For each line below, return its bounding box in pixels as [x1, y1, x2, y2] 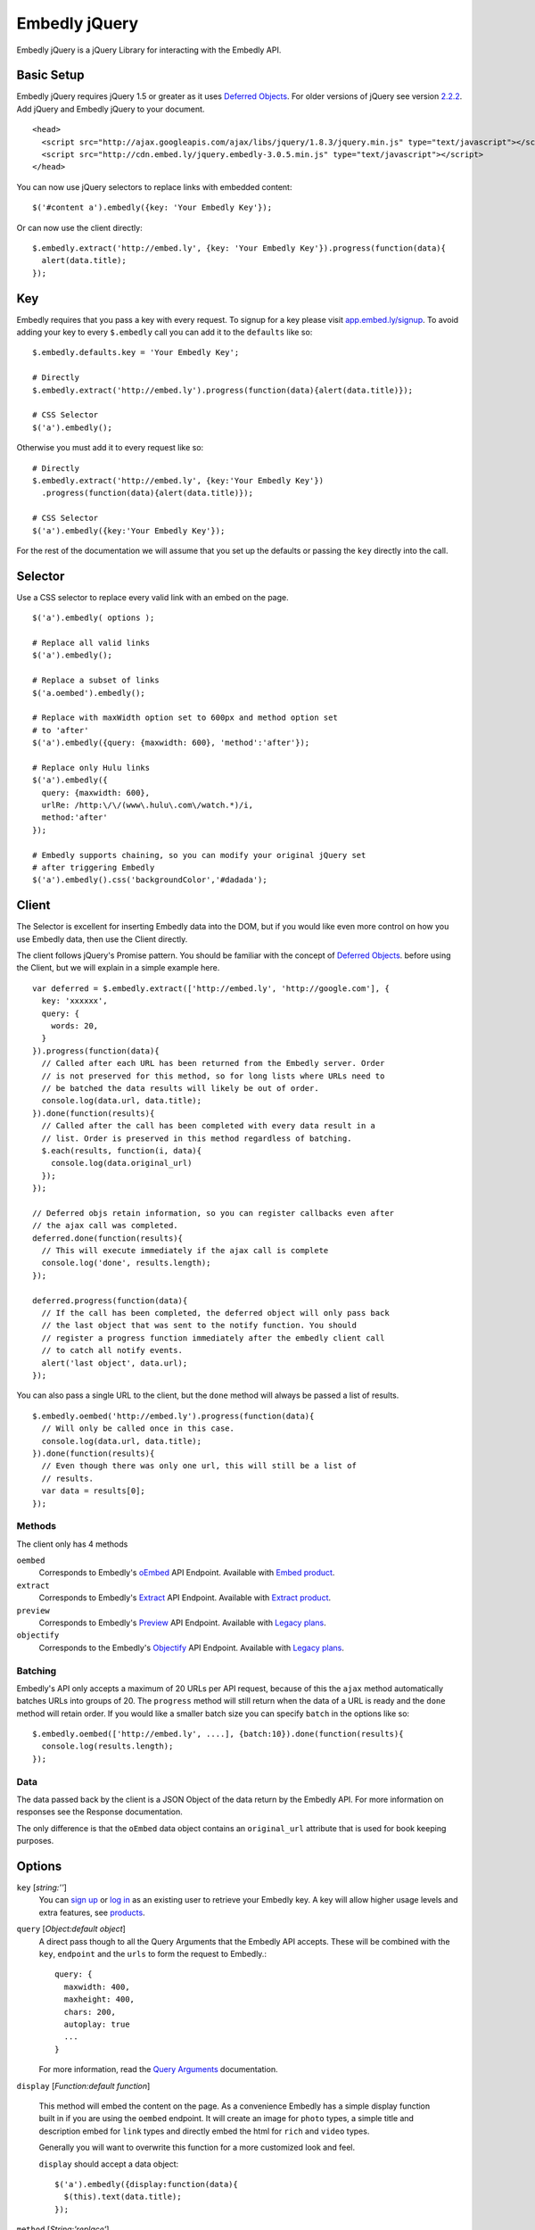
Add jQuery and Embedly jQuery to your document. [16, 103, 205, 114]
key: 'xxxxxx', [41, 995, 108, 1006]
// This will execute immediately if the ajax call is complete [41, 1245, 329, 1256]
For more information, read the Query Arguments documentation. [38, 2064, 278, 2075]
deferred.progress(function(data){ [32, 1295, 188, 1306]
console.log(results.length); [41, 1741, 174, 1752]
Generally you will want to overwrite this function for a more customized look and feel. [38, 2142, 356, 2153]
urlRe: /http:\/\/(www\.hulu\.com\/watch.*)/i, [41, 800, 254, 811]
